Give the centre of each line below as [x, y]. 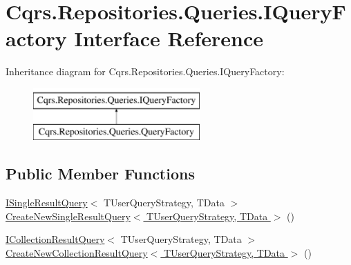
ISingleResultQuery [47, 203]
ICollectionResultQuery [55, 239]
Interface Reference [169, 38]
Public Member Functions [100, 174]
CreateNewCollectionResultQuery [77, 253]
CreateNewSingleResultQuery [68, 216]
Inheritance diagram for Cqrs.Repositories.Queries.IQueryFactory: [145, 71]
